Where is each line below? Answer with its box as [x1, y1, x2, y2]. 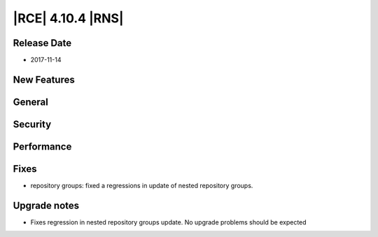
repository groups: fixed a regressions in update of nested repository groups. [30, 182, 253, 190]
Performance [13, 141, 72, 152]
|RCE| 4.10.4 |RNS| [13, 10, 124, 26]
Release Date [13, 37, 72, 49]
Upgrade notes [13, 199, 80, 211]
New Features [13, 73, 75, 85]
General [13, 96, 49, 108]
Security [13, 118, 52, 130]
